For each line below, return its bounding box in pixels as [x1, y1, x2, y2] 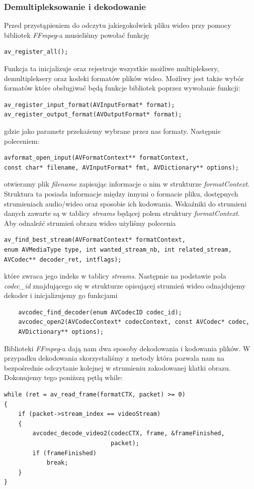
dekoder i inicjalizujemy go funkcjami [4, 290, 118, 300]
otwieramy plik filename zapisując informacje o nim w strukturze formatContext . [4, 179, 250, 189]
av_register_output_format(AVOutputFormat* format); [4, 111, 182, 118]
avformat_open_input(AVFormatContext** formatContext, [4, 154, 189, 162]
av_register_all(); [4, 48, 68, 56]
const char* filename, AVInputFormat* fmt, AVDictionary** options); [4, 164, 239, 171]
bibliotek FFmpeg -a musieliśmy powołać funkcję [4, 29, 149, 40]
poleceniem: [4, 135, 40, 146]
